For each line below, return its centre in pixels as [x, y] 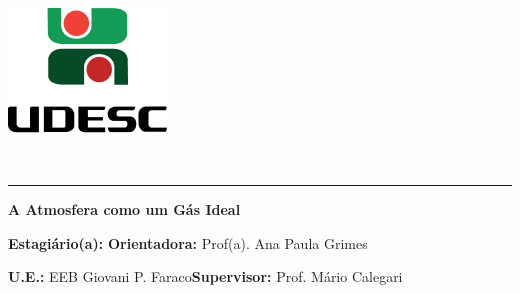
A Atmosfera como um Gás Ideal [124, 209]
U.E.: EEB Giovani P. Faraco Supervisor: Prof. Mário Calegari [205, 276]
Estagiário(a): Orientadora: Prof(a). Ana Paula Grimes [188, 242]
